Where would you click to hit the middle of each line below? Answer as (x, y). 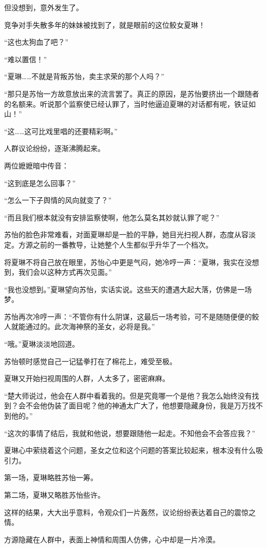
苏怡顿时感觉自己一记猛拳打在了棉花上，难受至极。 (90, 361)
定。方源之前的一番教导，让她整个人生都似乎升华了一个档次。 (108, 244)
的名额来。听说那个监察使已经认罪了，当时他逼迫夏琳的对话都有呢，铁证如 (130, 103)
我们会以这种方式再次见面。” (65, 272)
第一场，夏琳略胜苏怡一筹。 (51, 477)
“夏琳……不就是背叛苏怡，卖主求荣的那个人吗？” (84, 76)
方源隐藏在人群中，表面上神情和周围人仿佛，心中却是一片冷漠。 (112, 539)
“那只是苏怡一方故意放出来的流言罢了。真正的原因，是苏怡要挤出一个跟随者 (132, 93)
